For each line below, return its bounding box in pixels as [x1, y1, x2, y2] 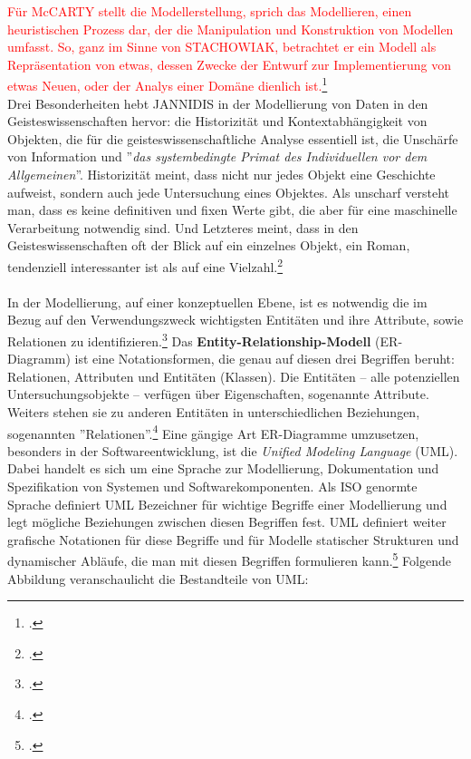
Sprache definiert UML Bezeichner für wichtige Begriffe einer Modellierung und [7, 494, 447, 513]
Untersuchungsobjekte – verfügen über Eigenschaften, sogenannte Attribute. [7, 384, 429, 404]
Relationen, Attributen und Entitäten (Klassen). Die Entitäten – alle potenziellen [7, 366, 460, 385]
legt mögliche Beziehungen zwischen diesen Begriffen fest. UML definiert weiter [7, 512, 447, 531]
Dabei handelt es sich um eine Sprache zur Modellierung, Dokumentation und [7, 459, 439, 478]
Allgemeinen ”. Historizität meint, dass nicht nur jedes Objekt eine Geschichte [7, 165, 436, 183]
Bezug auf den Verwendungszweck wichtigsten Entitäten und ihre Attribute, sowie [7, 310, 464, 329]
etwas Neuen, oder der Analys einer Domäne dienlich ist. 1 [7, 73, 328, 95]
